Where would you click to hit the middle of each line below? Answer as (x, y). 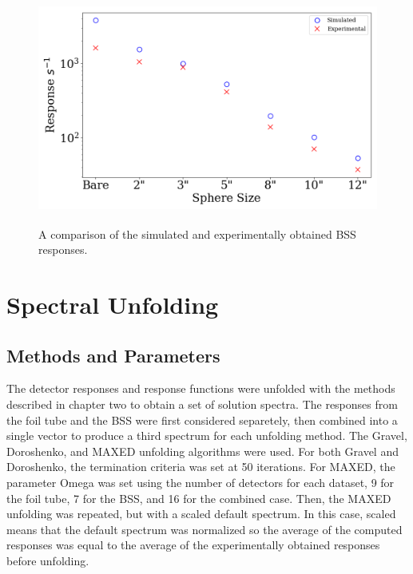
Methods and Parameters (113, 355)
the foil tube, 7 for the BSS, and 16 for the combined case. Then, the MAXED (199, 498)
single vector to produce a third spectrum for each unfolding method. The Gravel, (207, 435)
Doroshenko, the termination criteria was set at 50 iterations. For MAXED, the (201, 467)
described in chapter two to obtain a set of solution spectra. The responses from (202, 404)
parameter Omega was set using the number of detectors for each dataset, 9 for (201, 482)
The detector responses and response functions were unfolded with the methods (201, 388)
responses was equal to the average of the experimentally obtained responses (193, 545)
